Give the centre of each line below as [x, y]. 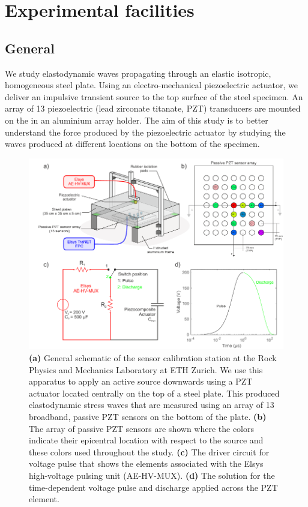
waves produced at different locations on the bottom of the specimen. [132, 144]
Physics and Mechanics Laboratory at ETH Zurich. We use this [146, 369]
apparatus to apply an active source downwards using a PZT [141, 381]
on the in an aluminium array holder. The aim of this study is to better [137, 120]
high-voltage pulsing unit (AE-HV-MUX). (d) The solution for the [152, 475]
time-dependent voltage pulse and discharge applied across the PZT [153, 487]
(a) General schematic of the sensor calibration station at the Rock [153, 358]
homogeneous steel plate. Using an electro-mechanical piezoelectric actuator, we [151, 85]
